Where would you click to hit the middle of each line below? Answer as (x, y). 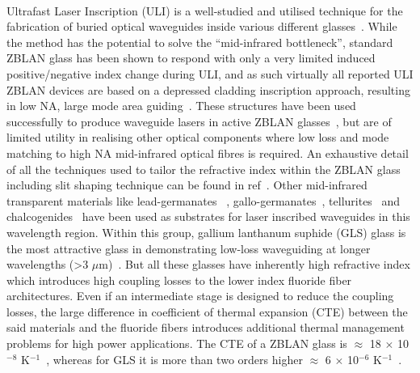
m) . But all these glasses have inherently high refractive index (254, 264)
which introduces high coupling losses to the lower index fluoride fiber (179, 280)
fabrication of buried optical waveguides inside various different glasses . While (202, 26)
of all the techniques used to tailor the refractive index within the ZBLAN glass (204, 169)
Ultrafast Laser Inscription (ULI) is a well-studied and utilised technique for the (205, 10)
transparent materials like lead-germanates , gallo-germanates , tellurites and (204, 200)
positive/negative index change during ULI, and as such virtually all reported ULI (210, 73)
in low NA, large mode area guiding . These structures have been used (181, 106)
